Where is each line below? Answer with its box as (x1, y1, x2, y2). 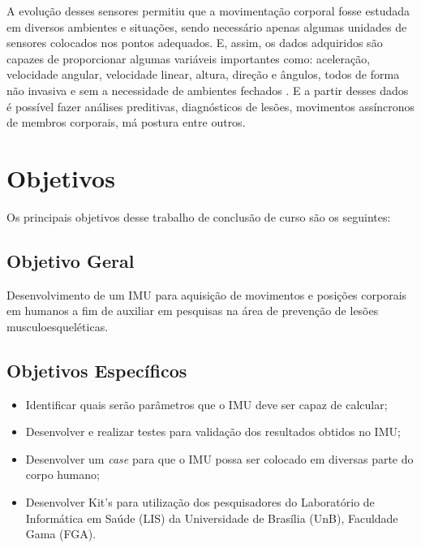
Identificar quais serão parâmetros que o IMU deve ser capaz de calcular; (25, 395, 388, 412)
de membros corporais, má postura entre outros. (6, 114, 246, 131)
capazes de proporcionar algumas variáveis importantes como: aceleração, (6, 50, 371, 67)
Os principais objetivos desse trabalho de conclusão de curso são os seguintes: (6, 208, 391, 225)
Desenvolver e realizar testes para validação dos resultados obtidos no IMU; (25, 423, 401, 440)
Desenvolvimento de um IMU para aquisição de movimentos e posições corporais (6, 286, 407, 303)
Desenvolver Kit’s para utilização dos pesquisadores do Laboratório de (25, 494, 375, 511)
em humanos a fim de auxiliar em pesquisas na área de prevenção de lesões (6, 302, 379, 319)
